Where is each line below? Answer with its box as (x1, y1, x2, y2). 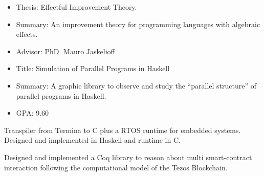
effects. (16, 29, 38, 39)
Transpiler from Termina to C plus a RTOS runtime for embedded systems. (4, 124, 241, 135)
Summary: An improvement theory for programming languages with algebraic (16, 18, 260, 29)
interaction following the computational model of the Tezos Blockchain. (4, 162, 228, 172)
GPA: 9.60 (16, 107, 49, 118)
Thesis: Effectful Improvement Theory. (16, 2, 137, 12)
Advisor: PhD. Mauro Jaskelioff (16, 46, 115, 56)
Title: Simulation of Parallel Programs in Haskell (16, 63, 170, 74)
